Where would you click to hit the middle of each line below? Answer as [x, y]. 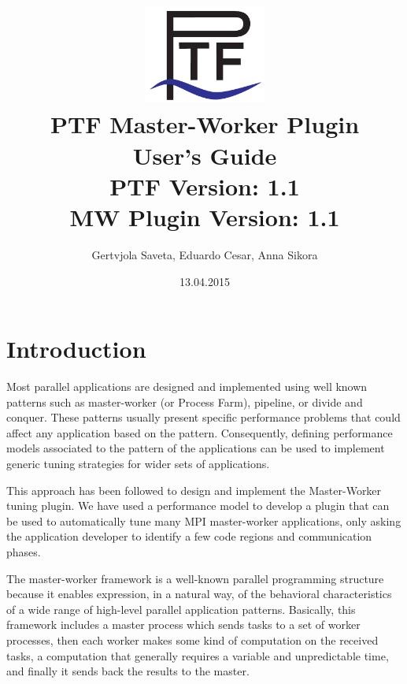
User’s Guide [205, 155]
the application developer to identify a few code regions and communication [189, 536]
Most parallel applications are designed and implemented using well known [187, 387]
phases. [24, 551]
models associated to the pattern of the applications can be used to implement [196, 448]
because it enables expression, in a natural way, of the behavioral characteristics [199, 594]
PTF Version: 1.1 [205, 186]
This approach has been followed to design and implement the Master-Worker [194, 490]
